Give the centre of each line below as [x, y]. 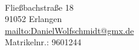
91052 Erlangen [34, 19]
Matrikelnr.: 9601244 [43, 42]
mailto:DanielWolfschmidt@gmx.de [69, 30]
